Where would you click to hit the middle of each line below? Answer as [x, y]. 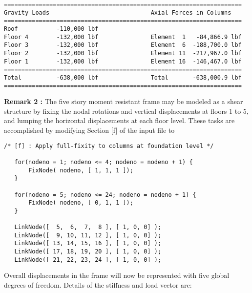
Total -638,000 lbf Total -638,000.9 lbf [123, 77]
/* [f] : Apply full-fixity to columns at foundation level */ [109, 146]
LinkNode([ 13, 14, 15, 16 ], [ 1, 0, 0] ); [88, 243]
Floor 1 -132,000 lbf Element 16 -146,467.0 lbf [123, 61]
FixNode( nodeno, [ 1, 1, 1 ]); [81, 170]
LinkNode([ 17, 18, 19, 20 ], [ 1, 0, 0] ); [88, 252]
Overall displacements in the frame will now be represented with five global [117, 275]
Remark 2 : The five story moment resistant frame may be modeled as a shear [124, 101]
